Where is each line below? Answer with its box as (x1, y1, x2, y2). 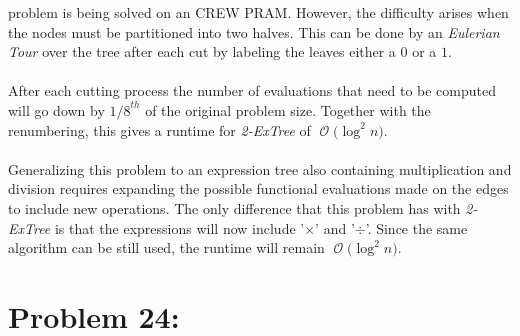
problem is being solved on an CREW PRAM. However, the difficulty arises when (8, 2, 509, 22)
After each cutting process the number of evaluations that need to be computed (8, 80, 496, 101)
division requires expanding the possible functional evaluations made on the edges (8, 178, 509, 199)
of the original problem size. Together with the (145, 99, 431, 120)
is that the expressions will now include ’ (54, 217, 305, 238)
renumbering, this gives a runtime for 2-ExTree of (8, 119, 311, 140)
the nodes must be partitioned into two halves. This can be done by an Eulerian (8, 21, 500, 42)
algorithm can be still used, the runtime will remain (8, 237, 325, 258)
